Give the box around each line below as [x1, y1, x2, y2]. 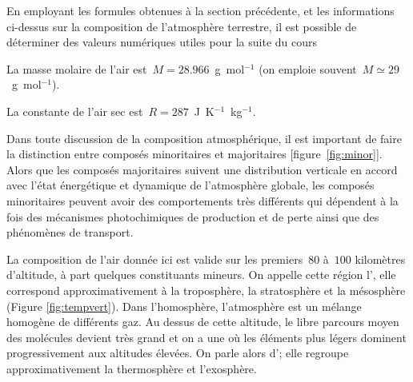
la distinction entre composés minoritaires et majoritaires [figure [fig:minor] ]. [6, 145, 383, 162]
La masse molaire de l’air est [6, 60, 147, 77]
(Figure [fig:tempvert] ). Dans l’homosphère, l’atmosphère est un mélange [6, 297, 362, 314]
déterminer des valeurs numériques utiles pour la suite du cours [6, 34, 318, 50]
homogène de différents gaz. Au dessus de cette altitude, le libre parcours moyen [6, 313, 399, 330]
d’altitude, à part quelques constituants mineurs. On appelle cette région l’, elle [6, 266, 396, 283]
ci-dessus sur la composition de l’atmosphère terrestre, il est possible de [6, 18, 357, 34]
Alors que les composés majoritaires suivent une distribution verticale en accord [6, 161, 398, 177]
